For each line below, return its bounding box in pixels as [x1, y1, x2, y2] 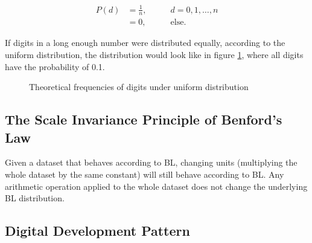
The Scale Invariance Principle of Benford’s [5, 110, 282, 129]
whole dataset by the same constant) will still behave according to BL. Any [5, 167, 284, 180]
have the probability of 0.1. [5, 60, 105, 73]
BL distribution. [5, 192, 65, 204]
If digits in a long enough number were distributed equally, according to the [5, 36, 285, 49]
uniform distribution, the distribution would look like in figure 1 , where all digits [5, 48, 304, 60]
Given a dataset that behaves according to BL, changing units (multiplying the [5, 156, 298, 169]
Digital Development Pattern [5, 221, 190, 240]
